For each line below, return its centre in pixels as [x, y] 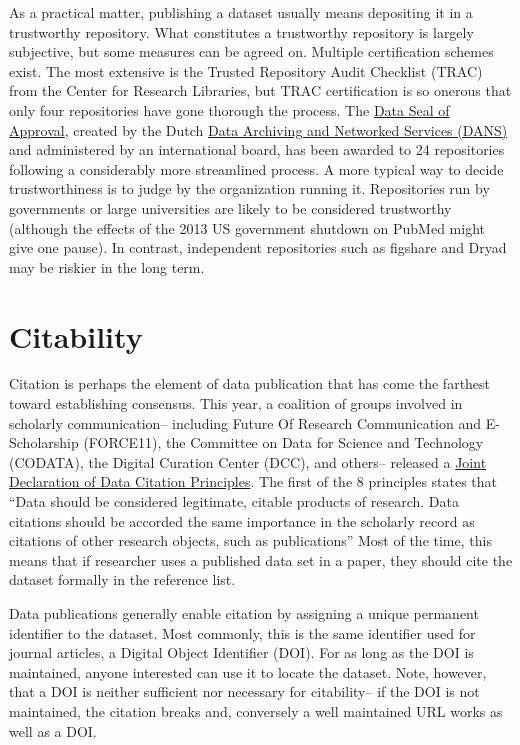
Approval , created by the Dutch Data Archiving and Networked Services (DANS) [258, 129]
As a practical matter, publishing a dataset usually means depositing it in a [241, 12]
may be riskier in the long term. [107, 266]
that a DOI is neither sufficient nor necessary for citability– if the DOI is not [244, 691]
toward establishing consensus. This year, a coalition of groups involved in [236, 403]
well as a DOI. [53, 730]
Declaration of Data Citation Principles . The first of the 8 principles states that [253, 481]
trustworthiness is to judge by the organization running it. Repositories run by [249, 188]
